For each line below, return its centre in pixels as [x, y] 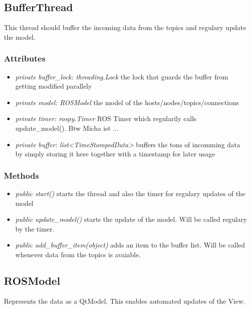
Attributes [25, 58]
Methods [22, 175]
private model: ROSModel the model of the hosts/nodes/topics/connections [127, 102]
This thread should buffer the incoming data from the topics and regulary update [125, 27]
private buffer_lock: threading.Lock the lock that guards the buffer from [122, 76]
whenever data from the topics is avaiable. [78, 254]
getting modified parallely [53, 86]
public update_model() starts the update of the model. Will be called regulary [131, 219]
